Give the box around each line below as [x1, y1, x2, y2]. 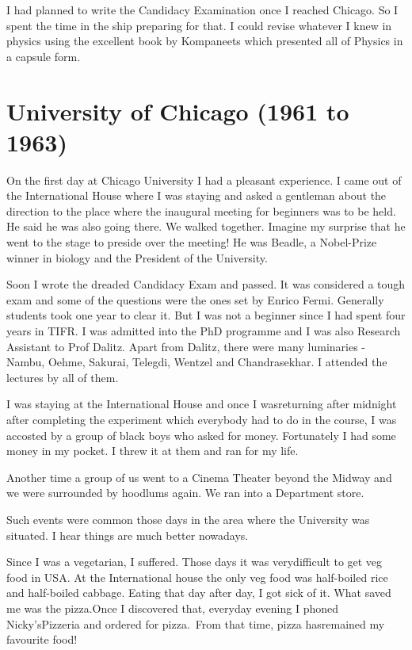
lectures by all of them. [6, 369, 119, 385]
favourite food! [6, 631, 78, 648]
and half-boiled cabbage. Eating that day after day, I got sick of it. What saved [6, 584, 391, 601]
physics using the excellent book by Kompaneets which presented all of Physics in [6, 32, 403, 49]
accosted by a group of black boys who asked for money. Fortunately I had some [6, 426, 396, 443]
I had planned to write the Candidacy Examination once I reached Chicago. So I [6, 2, 399, 17]
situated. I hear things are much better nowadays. [6, 526, 249, 543]
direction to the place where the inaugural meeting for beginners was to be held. [6, 202, 396, 219]
